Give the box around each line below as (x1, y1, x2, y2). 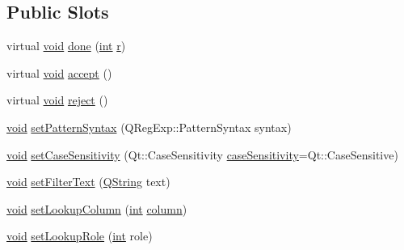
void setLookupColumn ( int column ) (6, 200, 187, 217)
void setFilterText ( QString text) (6, 173, 170, 190)
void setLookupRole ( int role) (6, 227, 153, 244)
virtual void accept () (6, 64, 112, 81)
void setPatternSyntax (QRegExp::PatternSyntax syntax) (6, 118, 292, 135)
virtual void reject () (6, 91, 108, 108)
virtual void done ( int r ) (6, 37, 126, 54)
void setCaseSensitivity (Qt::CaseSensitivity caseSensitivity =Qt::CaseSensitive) (6, 146, 398, 163)
